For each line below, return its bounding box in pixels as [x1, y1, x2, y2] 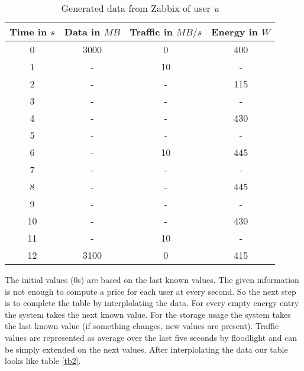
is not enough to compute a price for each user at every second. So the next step [5, 285, 296, 297]
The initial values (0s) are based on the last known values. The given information [5, 274, 299, 285]
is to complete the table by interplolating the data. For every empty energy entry [5, 297, 299, 309]
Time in [9, 25, 47, 38]
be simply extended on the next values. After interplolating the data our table [5, 343, 288, 355]
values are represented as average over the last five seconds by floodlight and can [5, 331, 297, 343]
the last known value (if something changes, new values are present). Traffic [5, 320, 279, 332]
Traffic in [130, 25, 173, 38]
